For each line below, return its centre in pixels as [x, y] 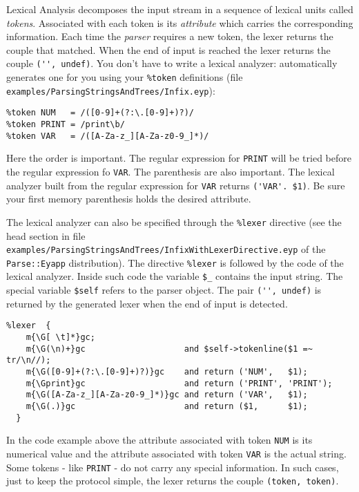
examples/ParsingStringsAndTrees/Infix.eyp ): [111, 90]
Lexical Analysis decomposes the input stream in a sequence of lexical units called [180, 9]
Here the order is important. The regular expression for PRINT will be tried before [179, 158]
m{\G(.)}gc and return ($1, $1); [167, 406]
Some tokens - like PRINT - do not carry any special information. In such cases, [173, 467]
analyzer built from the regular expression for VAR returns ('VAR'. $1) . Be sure [176, 185]
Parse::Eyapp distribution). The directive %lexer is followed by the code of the [175, 262]
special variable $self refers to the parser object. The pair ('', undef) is [164, 290]
